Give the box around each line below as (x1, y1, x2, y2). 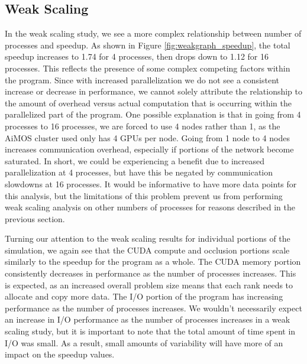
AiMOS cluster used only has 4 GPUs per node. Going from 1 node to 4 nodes (5, 131, 290, 144)
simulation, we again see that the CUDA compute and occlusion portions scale (5, 243, 290, 256)
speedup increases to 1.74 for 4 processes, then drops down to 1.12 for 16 (5, 50, 269, 63)
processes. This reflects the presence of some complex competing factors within (5, 61, 290, 74)
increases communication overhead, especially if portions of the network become (5, 143, 294, 155)
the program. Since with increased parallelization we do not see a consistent (5, 73, 279, 86)
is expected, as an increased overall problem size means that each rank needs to (5, 278, 293, 291)
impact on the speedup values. (5, 348, 115, 360)
